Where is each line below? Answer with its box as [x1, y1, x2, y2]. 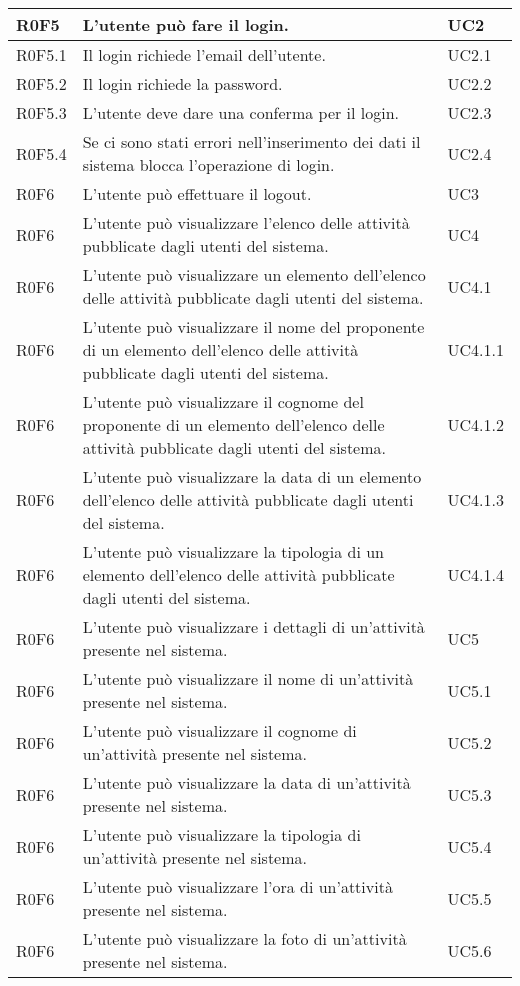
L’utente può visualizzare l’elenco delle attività [82, 211, 410, 234]
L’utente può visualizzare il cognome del [82, 390, 364, 413]
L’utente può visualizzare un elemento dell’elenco [82, 263, 426, 286]
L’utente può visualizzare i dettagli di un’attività [82, 615, 425, 638]
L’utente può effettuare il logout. [82, 182, 312, 205]
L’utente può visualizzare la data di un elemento [82, 465, 422, 488]
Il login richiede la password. [82, 72, 283, 95]
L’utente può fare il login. [82, 13, 289, 36]
